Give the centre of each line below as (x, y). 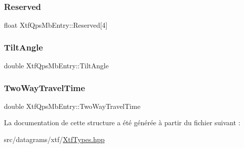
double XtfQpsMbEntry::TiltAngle (56, 66)
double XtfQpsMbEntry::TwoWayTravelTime (72, 106)
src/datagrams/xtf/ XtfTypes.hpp (54, 139)
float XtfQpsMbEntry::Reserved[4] (56, 25)
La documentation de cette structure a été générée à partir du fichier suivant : (122, 123)
